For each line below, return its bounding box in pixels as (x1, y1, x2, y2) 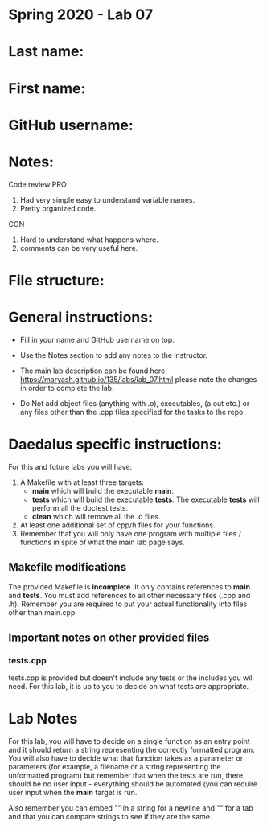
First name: (8, 79, 86, 97)
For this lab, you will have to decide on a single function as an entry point (8, 737, 251, 746)
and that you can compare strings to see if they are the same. (8, 812, 212, 822)
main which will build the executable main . (31, 486, 175, 495)
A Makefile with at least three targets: (19, 477, 145, 487)
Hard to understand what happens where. (19, 235, 158, 244)
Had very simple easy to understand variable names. (19, 195, 195, 204)
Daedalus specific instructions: (8, 436, 223, 453)
